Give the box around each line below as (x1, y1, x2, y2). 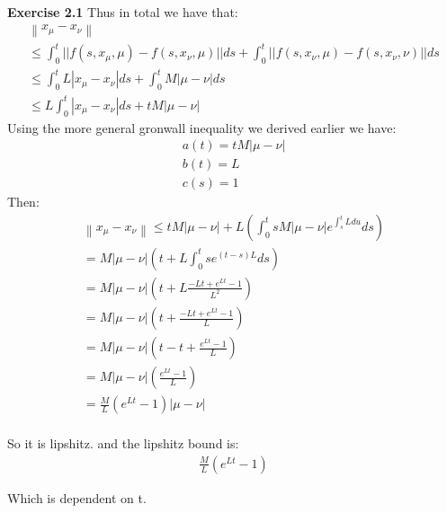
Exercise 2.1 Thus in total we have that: (7, 3, 238, 21)
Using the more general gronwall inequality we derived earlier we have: (7, 118, 397, 137)
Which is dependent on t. (7, 488, 147, 507)
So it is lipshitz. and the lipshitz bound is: (7, 434, 239, 453)
